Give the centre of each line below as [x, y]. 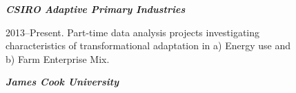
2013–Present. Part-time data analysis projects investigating [133, 32]
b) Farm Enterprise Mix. [58, 58]
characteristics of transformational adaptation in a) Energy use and [148, 45]
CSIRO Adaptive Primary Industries [96, 9]
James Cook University [62, 82]
